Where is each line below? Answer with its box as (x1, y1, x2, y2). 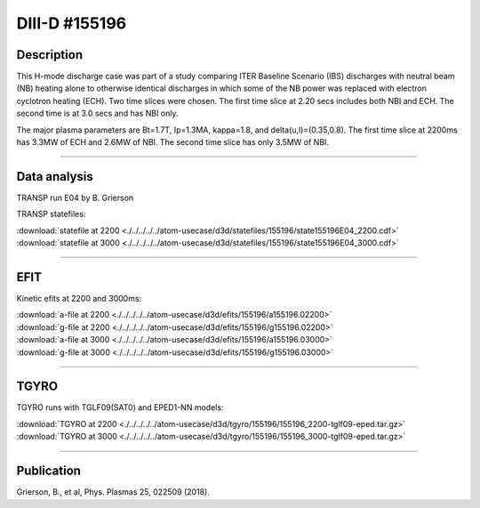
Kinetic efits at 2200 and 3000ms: (16, 294, 142, 303)
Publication (16, 464, 82, 479)
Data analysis (16, 169, 93, 184)
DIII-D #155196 (16, 13, 127, 33)
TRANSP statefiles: (16, 209, 86, 220)
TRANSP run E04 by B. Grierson (16, 192, 134, 203)
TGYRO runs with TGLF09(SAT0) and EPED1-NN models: (16, 402, 224, 413)
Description (16, 47, 84, 62)
